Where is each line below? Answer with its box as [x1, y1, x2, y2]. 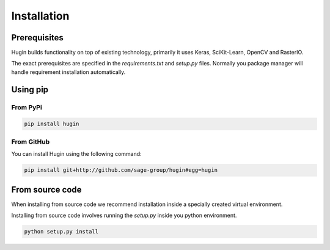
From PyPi [11, 103, 42, 111]
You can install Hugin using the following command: [11, 150, 142, 158]
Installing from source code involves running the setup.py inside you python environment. [11, 211, 237, 219]
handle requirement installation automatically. [11, 68, 126, 76]
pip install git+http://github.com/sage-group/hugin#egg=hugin [24, 167, 218, 174]
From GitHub [11, 138, 50, 146]
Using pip [11, 84, 49, 95]
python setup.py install [24, 228, 99, 235]
